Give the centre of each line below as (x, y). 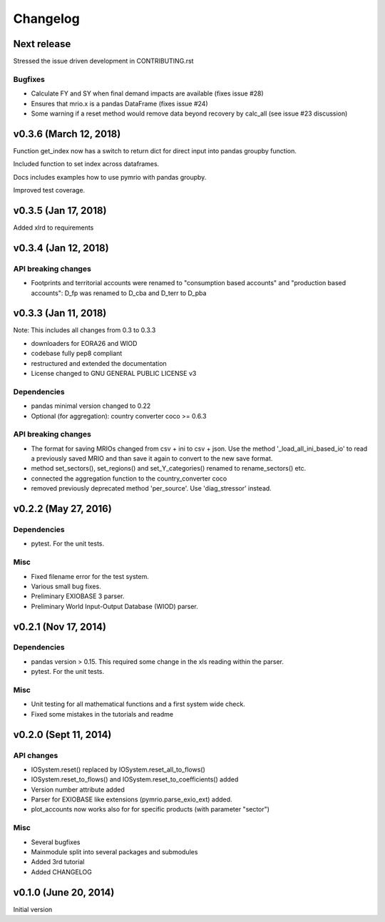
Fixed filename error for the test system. (90, 576)
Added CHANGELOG (61, 872)
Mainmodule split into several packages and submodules (114, 852)
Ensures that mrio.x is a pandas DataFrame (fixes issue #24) (119, 103)
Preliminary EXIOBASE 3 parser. (78, 596)
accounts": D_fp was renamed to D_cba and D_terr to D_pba (119, 293)
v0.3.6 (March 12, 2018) (67, 134)
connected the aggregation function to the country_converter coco (129, 478)
